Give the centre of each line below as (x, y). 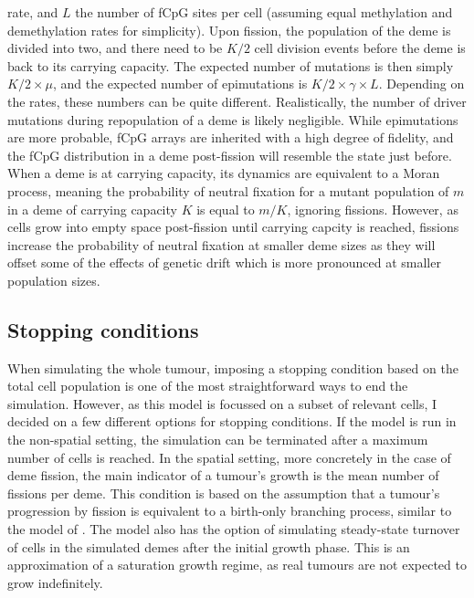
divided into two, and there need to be (115, 48)
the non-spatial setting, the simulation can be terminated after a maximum (218, 440)
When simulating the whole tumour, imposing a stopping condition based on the (233, 367)
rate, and (33, 12)
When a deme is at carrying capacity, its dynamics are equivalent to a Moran (224, 173)
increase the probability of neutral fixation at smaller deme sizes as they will (221, 244)
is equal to (226, 209)
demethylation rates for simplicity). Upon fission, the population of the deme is (229, 30)
